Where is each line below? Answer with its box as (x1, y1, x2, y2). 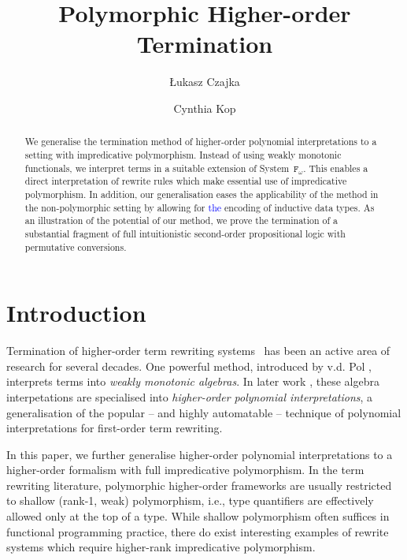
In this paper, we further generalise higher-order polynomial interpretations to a (6, 446, 393, 462)
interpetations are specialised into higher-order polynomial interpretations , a (6, 388, 373, 405)
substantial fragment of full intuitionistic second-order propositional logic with (24, 226, 346, 240)
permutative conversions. (24, 240, 127, 253)
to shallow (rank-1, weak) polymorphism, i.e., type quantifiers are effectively (6, 492, 374, 509)
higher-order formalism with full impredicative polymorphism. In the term (6, 461, 364, 478)
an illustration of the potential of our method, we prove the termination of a (24, 214, 339, 227)
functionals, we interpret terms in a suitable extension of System (24, 161, 290, 174)
